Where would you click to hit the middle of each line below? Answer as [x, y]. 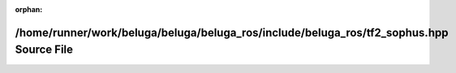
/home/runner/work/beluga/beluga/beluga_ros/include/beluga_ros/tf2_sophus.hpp [232, 32]
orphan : [29, 9]
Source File [44, 50]
